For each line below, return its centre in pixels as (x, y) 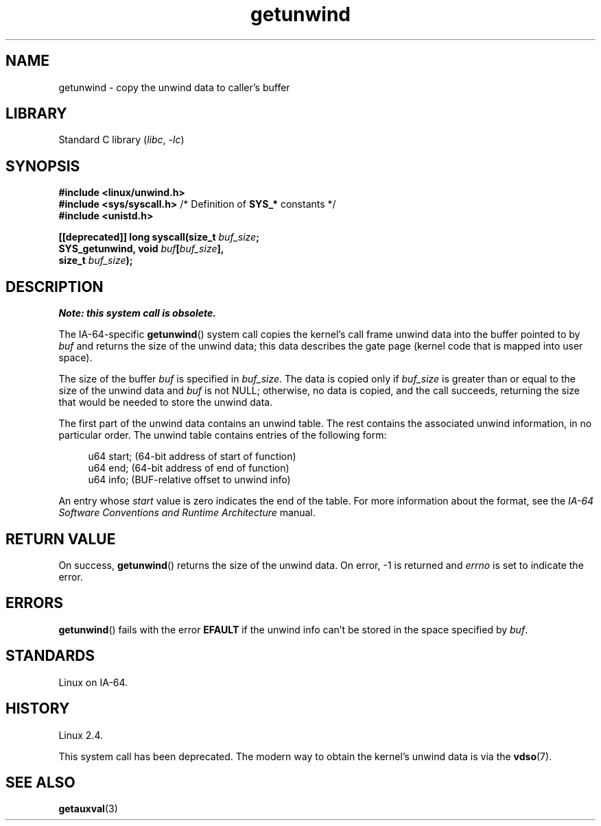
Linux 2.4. (81, 735)
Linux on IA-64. (93, 682)
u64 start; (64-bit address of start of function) (192, 457)
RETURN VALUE (61, 539)
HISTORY (38, 709)
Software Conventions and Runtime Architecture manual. (187, 513)
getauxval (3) (88, 809)
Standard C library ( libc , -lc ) (121, 140)
